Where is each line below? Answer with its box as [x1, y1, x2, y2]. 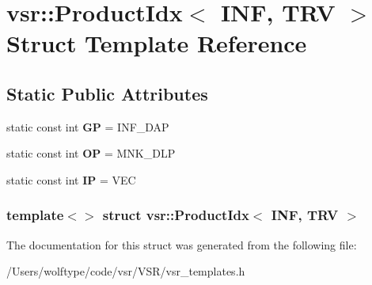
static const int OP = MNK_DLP [6, 145, 176, 161]
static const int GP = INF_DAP [6, 118, 169, 135]
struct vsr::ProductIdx [102, 205, 249, 225]
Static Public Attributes [6, 81, 208, 105]
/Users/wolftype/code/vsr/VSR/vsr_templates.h [6, 263, 245, 279]
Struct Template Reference [6, 27, 307, 59]
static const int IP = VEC [6, 171, 136, 188]
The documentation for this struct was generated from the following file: [6, 236, 357, 253]
